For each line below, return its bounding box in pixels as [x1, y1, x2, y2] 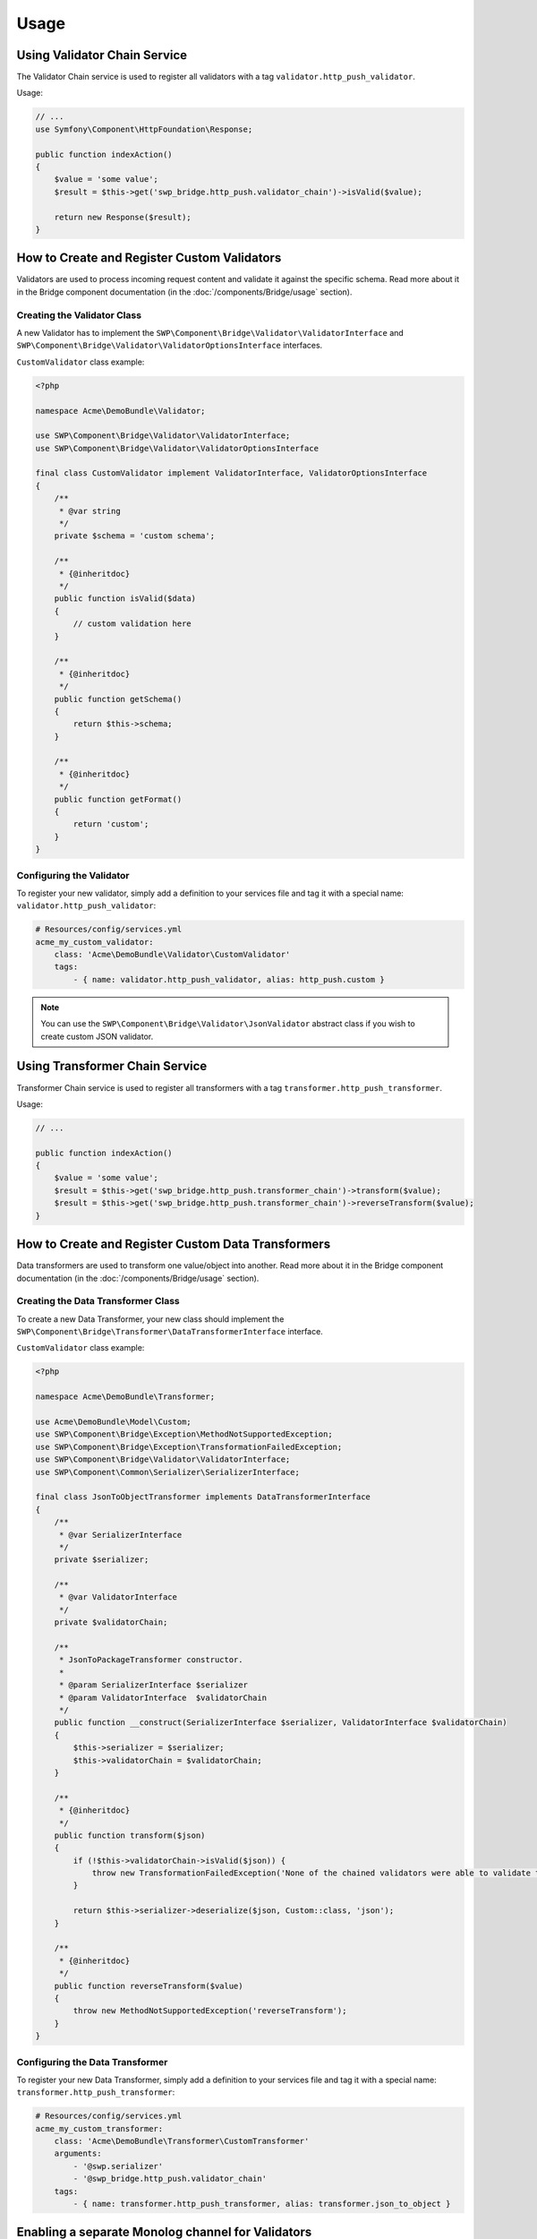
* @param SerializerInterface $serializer [58, 1680, 248, 1690]
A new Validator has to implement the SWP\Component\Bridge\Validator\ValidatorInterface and [16, 327, 405, 338]
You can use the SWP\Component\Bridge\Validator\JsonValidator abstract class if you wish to [40, 1018, 415, 1029]
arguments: [54, 2149, 102, 2158]
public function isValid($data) [54, 594, 197, 604]
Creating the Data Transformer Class [16, 1295, 180, 1308]
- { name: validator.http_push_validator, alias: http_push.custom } [72, 974, 385, 984]
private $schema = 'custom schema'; [54, 531, 215, 541]
